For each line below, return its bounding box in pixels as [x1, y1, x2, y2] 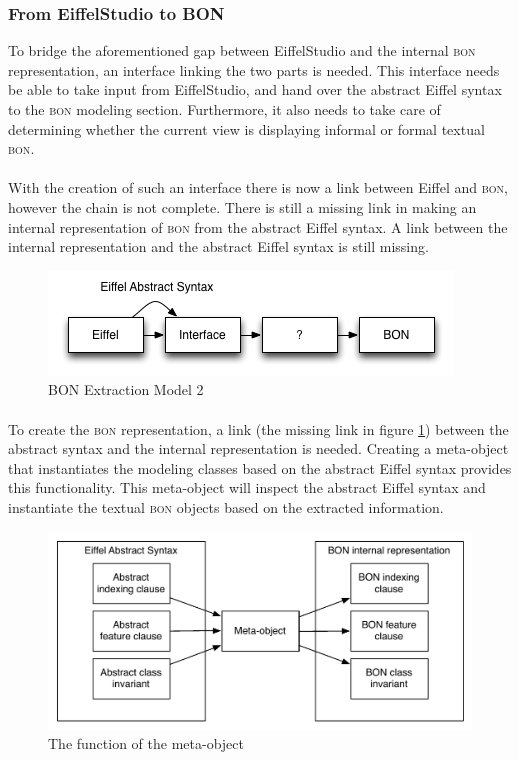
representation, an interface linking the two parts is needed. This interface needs [8, 59, 500, 80]
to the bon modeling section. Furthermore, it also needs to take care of [8, 99, 441, 119]
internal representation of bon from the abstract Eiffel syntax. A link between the [8, 216, 508, 237]
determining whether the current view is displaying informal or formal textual [8, 118, 485, 139]
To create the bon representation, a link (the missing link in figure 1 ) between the [8, 418, 509, 439]
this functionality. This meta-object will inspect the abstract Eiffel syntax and [8, 477, 486, 498]
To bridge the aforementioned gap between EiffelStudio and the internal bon [8, 40, 476, 61]
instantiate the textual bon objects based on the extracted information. [8, 496, 444, 517]
